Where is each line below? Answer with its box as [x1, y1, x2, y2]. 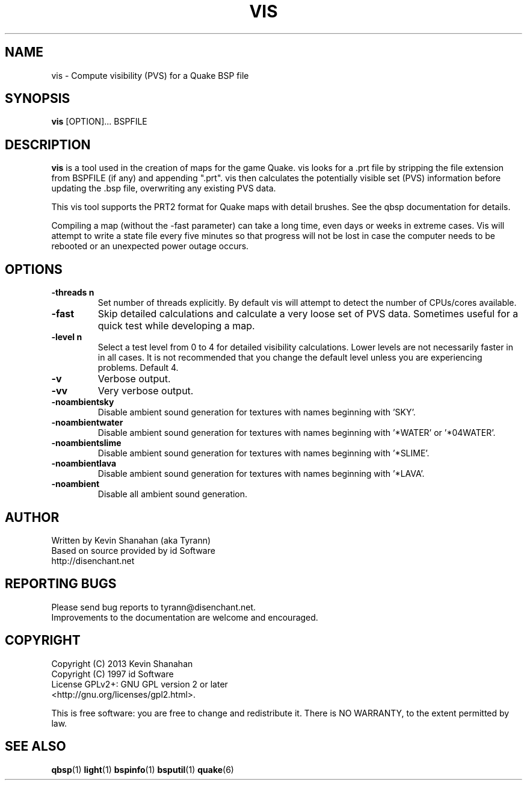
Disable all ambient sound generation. [97, 489, 248, 500]
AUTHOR [5, 509, 60, 525]
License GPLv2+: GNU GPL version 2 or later [51, 678, 228, 689]
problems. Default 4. [97, 362, 179, 373]
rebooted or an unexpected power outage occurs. [51, 241, 249, 252]
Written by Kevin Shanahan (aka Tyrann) [51, 535, 211, 545]
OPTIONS [5, 261, 63, 277]
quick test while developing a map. [97, 320, 255, 332]
